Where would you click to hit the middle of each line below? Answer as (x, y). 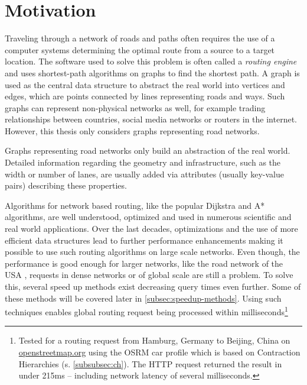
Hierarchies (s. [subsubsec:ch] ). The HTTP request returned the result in (150, 363)
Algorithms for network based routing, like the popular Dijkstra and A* (135, 205)
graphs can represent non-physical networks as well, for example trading (135, 107)
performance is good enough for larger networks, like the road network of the (144, 263)
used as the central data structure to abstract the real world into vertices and (145, 84)
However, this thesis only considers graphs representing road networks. (132, 130)
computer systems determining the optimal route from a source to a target (140, 49)
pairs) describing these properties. (66, 185)
